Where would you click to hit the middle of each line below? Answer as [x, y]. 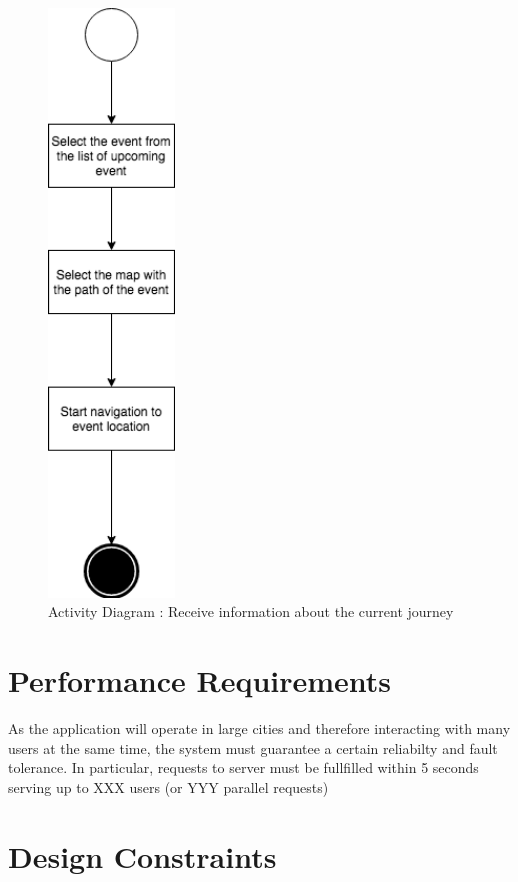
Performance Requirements [200, 680]
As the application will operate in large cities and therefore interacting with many [259, 728]
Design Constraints [142, 855]
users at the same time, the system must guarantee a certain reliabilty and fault [253, 747]
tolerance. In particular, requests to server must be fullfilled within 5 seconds [243, 767]
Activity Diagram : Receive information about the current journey [251, 611]
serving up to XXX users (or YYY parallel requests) [168, 786]
